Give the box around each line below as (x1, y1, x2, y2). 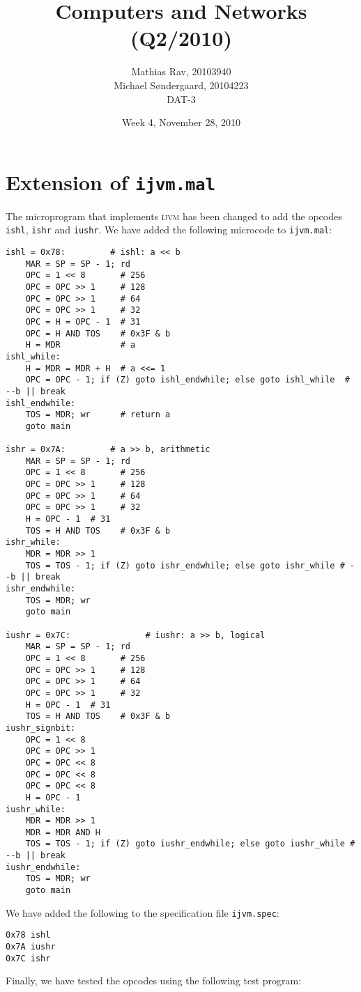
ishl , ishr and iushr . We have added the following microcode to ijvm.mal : (6, 222, 332, 237)
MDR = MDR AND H (25, 827, 101, 837)
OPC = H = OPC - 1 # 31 (25, 316, 141, 327)
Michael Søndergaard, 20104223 (114, 77, 249, 92)
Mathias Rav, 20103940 (131, 64, 231, 79)
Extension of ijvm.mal (6, 167, 215, 196)
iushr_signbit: (6, 722, 76, 733)
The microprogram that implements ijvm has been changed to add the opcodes (6, 208, 342, 223)
